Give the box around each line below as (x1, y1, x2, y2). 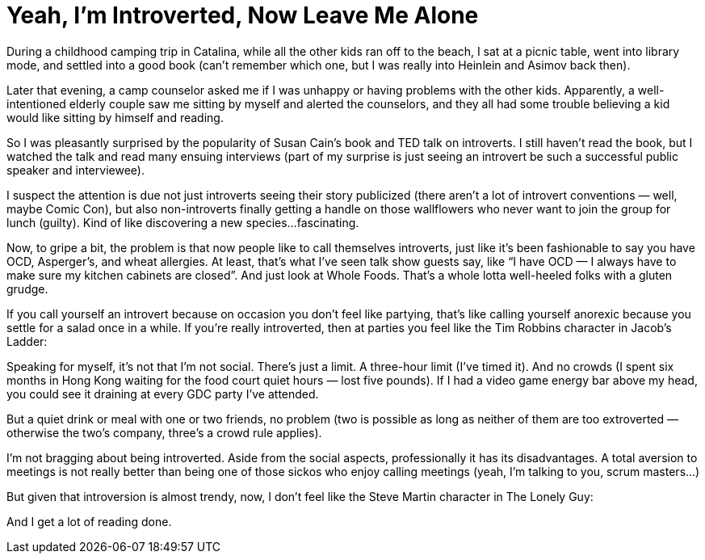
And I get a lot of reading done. (6, 514, 172, 528)
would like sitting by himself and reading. (6, 110, 224, 124)
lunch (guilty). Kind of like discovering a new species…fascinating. (6, 215, 359, 229)
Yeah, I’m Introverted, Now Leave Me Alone (6, 2, 479, 29)
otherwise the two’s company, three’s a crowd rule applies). (6, 425, 322, 440)
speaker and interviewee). (6, 162, 145, 177)
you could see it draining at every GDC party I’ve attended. (6, 386, 319, 401)
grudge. (6, 281, 48, 296)
